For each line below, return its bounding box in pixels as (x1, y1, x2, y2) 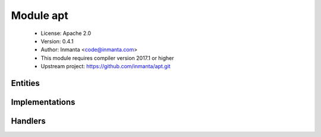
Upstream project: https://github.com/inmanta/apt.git (40, 63, 171, 70)
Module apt (11, 9, 68, 22)
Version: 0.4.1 (40, 37, 74, 44)
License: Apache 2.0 (40, 30, 92, 37)
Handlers (11, 116, 46, 126)
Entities (11, 78, 40, 88)
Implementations (11, 97, 75, 107)
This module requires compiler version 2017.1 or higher (40, 54, 175, 62)
